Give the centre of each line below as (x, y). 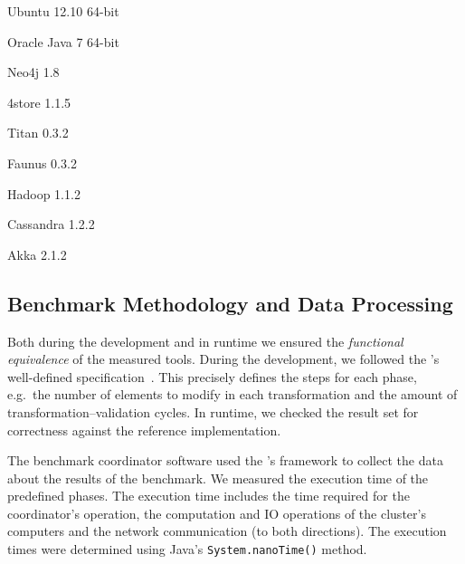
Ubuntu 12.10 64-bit (63, 11)
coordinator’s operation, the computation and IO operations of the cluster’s (217, 513)
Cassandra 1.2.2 (51, 224)
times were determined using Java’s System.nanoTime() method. (187, 549)
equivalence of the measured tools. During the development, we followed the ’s (223, 359)
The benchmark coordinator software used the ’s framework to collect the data (225, 460)
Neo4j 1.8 (33, 72)
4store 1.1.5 (39, 102)
